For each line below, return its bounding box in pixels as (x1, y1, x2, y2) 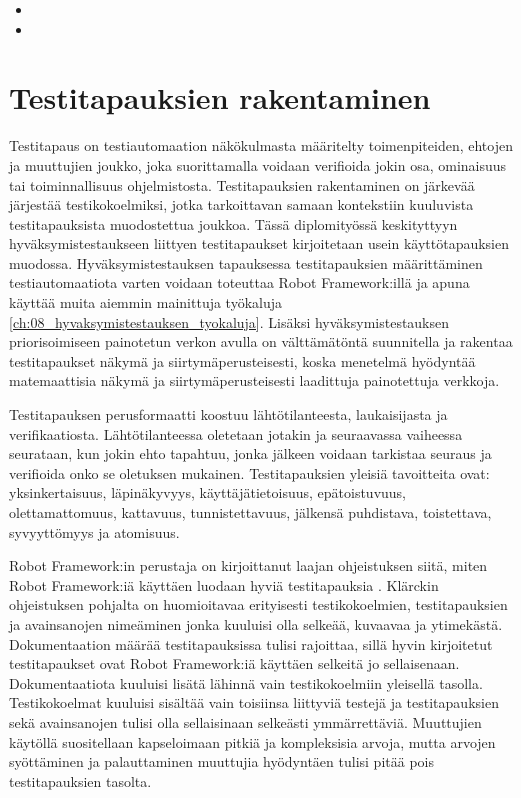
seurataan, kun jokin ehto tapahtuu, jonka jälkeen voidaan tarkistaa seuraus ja (9, 443, 492, 464)
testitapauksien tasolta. (9, 770, 152, 791)
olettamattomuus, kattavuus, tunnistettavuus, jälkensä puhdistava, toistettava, (9, 502, 492, 522)
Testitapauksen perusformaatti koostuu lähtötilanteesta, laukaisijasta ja (9, 404, 448, 425)
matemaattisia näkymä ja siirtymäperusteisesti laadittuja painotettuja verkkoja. (9, 370, 500, 391)
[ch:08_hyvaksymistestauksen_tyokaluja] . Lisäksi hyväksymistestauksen (9, 311, 450, 332)
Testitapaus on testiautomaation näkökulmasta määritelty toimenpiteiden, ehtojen (9, 135, 513, 156)
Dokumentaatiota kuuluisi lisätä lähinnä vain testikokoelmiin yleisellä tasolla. (9, 672, 483, 693)
